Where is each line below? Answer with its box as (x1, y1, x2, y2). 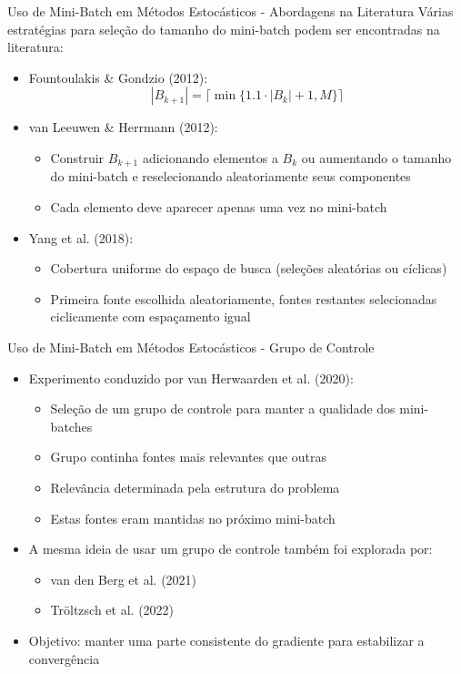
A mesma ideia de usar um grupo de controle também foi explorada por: (28, 539, 433, 558)
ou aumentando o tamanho (301, 148, 452, 167)
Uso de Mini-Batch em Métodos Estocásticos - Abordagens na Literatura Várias (7, 2, 454, 20)
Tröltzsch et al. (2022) (50, 600, 175, 619)
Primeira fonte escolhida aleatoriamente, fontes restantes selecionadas (50, 289, 437, 308)
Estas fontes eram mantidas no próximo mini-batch (50, 508, 336, 527)
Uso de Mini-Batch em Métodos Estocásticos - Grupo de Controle (7, 337, 375, 356)
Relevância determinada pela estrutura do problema (50, 477, 340, 496)
